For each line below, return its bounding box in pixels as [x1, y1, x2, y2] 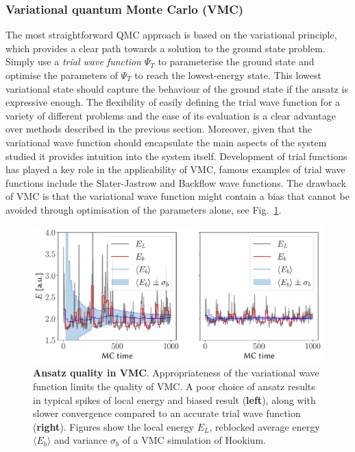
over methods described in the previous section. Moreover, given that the [5, 122, 312, 136]
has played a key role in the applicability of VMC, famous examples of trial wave [5, 162, 345, 177]
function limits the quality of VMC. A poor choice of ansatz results [33, 379, 315, 394]
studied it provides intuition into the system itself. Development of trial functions [5, 148, 347, 163]
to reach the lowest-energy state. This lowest [134, 68, 321, 82]
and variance [53, 433, 108, 447]
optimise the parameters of [5, 68, 118, 82]
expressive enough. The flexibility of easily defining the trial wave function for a [5, 95, 341, 109]
